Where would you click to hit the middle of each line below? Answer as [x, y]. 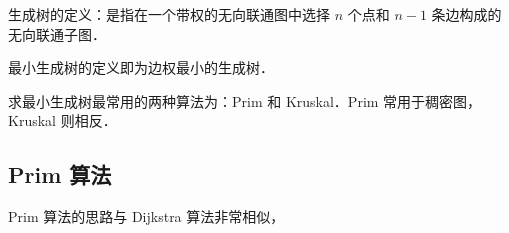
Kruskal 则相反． [62, 120]
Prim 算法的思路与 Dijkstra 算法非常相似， [146, 216]
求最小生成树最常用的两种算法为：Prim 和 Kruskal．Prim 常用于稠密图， [245, 100]
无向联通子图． [57, 33]
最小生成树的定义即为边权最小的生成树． [141, 67]
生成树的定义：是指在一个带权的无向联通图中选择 [169, 14]
